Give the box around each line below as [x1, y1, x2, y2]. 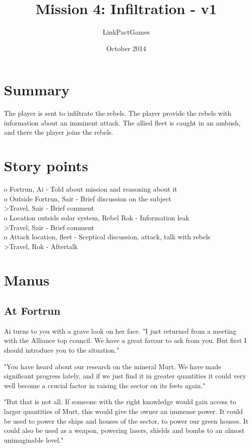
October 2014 [106, 43, 147, 53]
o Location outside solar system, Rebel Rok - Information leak [4, 212, 189, 222]
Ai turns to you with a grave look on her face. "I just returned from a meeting [4, 325, 236, 336]
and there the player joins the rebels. [4, 127, 114, 137]
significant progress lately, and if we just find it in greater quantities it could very [4, 371, 246, 381]
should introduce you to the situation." [4, 345, 119, 355]
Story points [4, 156, 88, 176]
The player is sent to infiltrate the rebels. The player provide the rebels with [4, 108, 232, 118]
